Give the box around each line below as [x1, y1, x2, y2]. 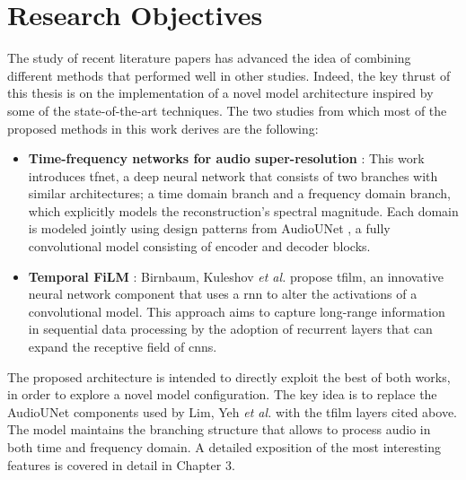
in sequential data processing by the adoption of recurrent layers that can [28, 319, 433, 338]
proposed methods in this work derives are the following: [7, 118, 319, 137]
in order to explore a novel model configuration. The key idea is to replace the [7, 385, 437, 404]
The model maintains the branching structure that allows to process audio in [7, 420, 431, 439]
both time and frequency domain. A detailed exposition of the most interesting [7, 438, 441, 456]
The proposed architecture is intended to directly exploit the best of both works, [7, 367, 451, 386]
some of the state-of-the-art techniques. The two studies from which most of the [7, 100, 447, 119]
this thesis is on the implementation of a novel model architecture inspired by [7, 83, 434, 102]
